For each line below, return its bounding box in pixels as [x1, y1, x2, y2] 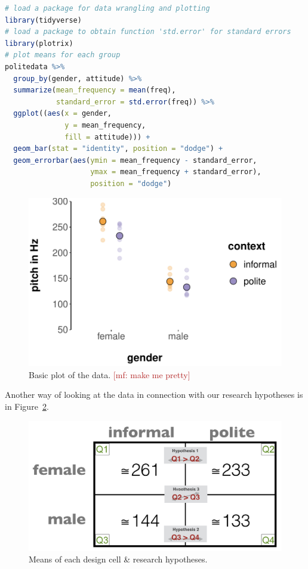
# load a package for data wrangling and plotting [5, 4, 210, 13]
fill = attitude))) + [64, 132, 150, 141]
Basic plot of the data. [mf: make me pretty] [29, 368, 190, 381]
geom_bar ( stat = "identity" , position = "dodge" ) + [13, 144, 223, 153]
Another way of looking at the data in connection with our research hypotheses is [5, 388, 303, 401]
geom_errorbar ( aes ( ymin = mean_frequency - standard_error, [13, 156, 257, 165]
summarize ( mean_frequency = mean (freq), [13, 86, 176, 95]
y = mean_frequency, [64, 120, 146, 129]
